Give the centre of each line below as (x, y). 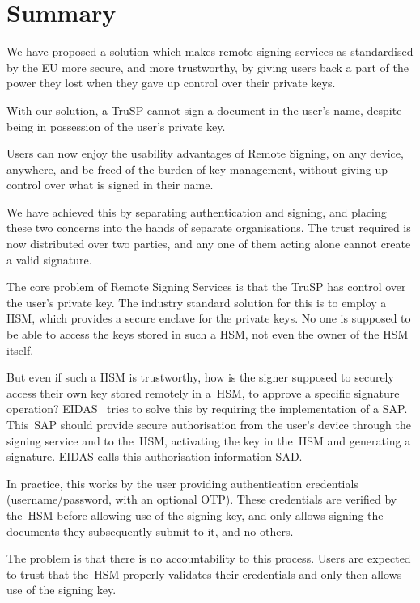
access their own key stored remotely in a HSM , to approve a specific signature (203, 392)
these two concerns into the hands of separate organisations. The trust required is (209, 228)
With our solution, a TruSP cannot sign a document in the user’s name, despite (204, 110)
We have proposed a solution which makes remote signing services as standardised (210, 51)
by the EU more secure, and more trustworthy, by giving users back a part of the (208, 67)
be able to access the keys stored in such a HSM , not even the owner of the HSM (208, 334)
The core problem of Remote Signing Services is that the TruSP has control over (206, 287)
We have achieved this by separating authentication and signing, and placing (197, 211)
